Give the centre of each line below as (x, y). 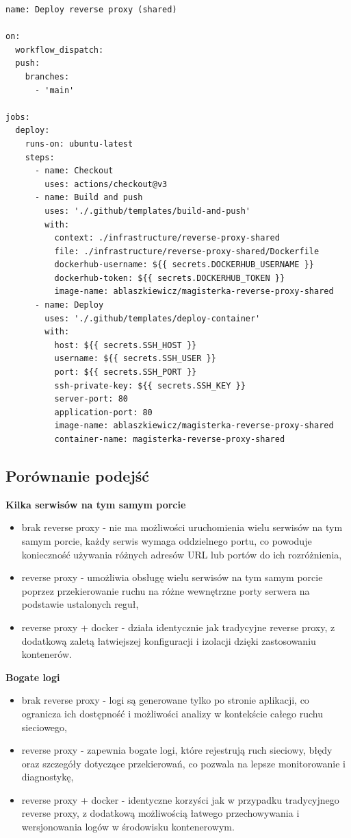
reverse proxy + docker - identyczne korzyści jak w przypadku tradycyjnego (180, 799)
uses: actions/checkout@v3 (106, 184)
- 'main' (54, 90)
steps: (40, 157)
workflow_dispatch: (60, 50)
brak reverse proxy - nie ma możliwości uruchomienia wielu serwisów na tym (182, 527)
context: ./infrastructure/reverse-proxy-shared (167, 238)
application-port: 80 (103, 412)
